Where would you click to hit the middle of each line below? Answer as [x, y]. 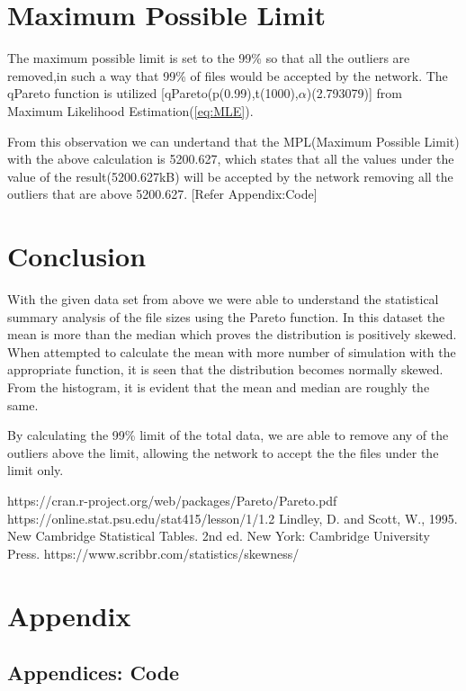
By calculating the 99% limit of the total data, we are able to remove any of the [228, 435]
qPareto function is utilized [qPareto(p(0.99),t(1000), [153, 93]
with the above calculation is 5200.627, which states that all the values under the [231, 159]
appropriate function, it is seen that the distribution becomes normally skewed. [225, 369]
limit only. [36, 470]
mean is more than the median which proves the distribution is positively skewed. [232, 334]
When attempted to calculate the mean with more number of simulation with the [232, 351]
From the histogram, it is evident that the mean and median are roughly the [219, 386]
